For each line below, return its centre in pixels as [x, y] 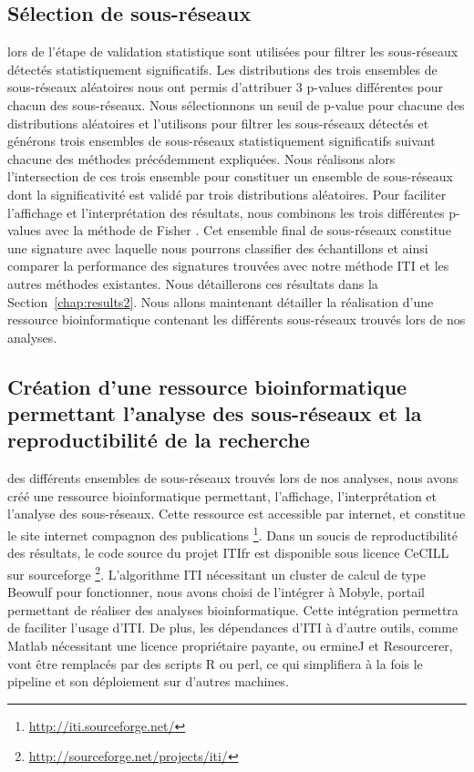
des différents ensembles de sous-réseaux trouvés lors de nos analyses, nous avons [233, 478]
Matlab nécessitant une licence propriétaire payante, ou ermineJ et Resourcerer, [230, 645]
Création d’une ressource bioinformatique [207, 386]
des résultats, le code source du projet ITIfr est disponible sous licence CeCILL [228, 553]
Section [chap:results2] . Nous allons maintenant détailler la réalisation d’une [221, 301]
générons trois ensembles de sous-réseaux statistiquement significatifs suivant [222, 141]
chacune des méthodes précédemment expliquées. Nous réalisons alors [201, 158]
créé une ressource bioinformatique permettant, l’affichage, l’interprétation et [222, 495]
